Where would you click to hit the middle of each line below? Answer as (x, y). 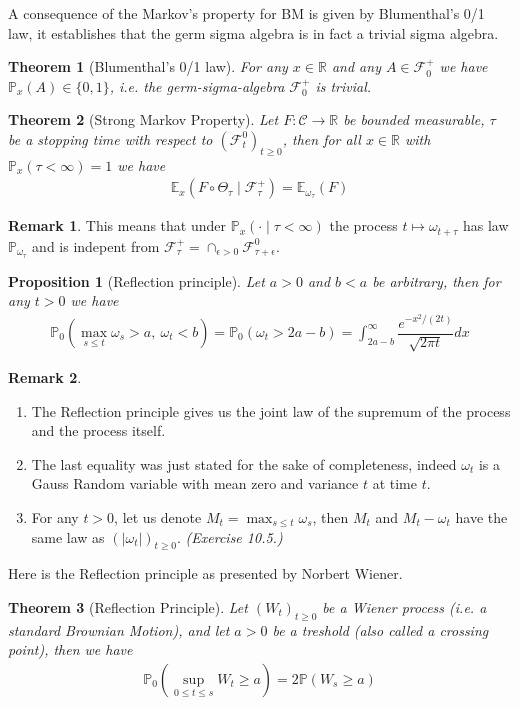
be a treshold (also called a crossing (380, 629)
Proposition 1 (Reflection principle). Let (136, 280)
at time (394, 483)
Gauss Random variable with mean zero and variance (195, 483)
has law (485, 225)
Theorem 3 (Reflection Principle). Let (128, 606)
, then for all (321, 138)
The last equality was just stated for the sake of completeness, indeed (244, 463)
